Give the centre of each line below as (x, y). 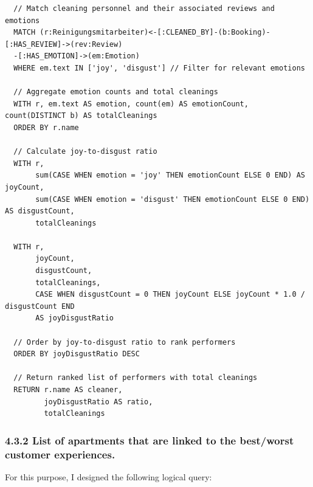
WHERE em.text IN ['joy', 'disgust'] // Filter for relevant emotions (159, 68)
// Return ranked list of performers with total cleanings (136, 378)
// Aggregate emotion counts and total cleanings (116, 92)
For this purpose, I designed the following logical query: (108, 476)
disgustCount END (40, 306)
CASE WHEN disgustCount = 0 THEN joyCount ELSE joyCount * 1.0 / (170, 295)
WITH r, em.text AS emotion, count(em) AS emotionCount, (131, 104)
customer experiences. (60, 454)
